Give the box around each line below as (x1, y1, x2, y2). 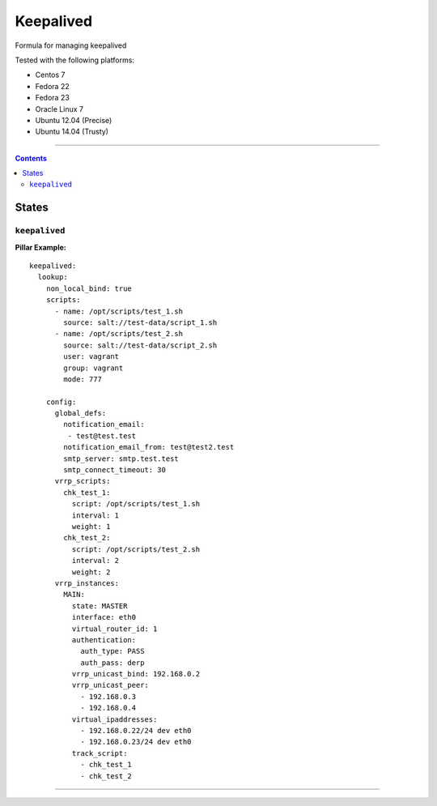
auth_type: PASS (80, 646, 145, 656)
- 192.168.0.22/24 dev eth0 (80, 726, 192, 736)
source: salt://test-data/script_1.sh (63, 318, 218, 327)
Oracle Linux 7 (35, 104, 84, 113)
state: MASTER (71, 601, 128, 611)
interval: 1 (71, 510, 120, 520)
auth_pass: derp (80, 658, 145, 667)
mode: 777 (63, 374, 103, 384)
